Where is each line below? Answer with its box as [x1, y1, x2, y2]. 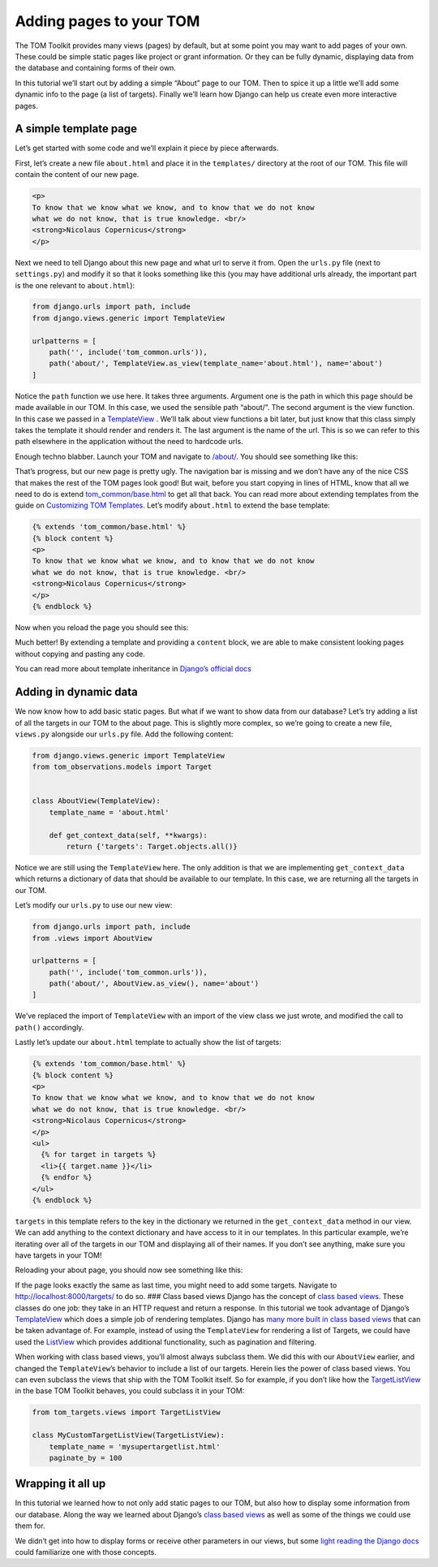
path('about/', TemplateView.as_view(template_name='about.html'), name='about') [49, 359, 383, 369]
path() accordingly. [15, 1022, 84, 1032]
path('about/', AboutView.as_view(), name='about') [49, 979, 260, 988]
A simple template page [15, 122, 138, 136]
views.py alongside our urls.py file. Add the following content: [15, 729, 234, 739]
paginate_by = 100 [49, 1453, 122, 1462]
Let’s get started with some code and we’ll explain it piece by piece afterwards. [15, 143, 279, 153]
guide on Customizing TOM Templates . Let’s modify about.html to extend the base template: [15, 500, 330, 511]
